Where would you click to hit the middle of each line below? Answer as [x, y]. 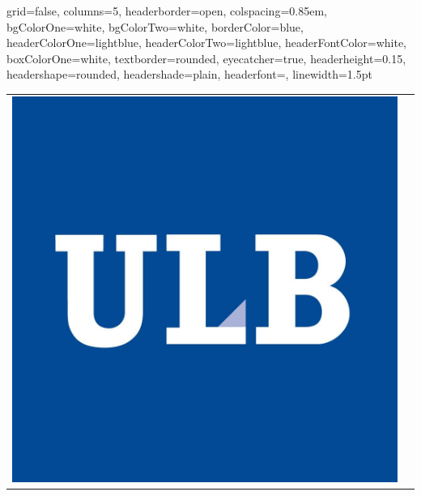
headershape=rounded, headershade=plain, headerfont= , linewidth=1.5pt [189, 74]
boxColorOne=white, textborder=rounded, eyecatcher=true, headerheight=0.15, [206, 58]
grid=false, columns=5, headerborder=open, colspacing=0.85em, [167, 11]
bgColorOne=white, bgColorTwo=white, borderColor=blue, [155, 26]
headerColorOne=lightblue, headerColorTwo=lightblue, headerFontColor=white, [207, 43]
